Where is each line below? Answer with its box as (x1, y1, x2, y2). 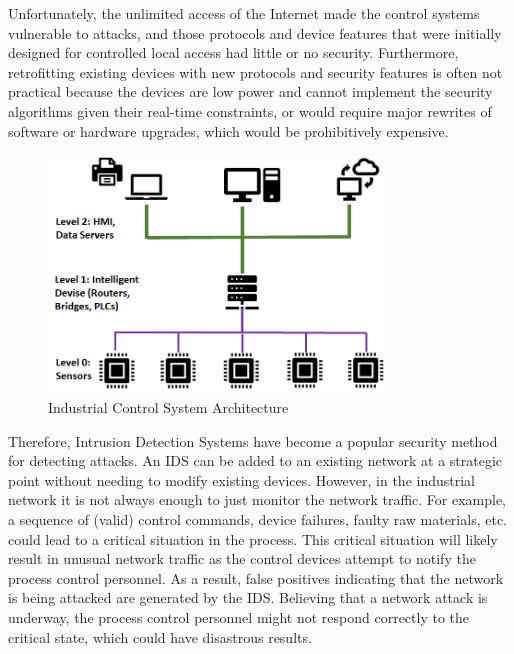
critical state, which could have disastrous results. (8, 626, 312, 647)
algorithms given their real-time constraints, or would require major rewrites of (8, 100, 492, 121)
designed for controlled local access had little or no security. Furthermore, (8, 42, 459, 63)
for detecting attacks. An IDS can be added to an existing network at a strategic (8, 450, 503, 471)
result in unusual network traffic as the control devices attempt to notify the (8, 548, 476, 569)
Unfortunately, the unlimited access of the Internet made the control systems (8, 3, 480, 23)
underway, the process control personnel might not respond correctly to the (8, 606, 470, 627)
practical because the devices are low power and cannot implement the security (8, 81, 493, 102)
